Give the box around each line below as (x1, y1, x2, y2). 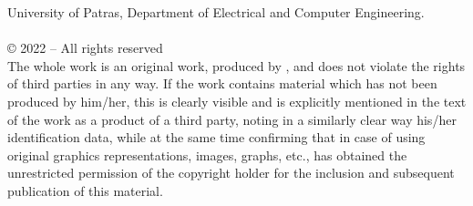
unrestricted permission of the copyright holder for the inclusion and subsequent (7, 163, 455, 182)
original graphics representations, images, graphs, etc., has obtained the (7, 145, 407, 164)
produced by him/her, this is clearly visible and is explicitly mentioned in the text (7, 91, 467, 110)
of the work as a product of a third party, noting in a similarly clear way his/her (7, 109, 457, 129)
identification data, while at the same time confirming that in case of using (7, 128, 426, 147)
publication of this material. (7, 180, 163, 200)
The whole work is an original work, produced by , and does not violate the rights (7, 56, 466, 75)
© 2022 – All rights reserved (7, 38, 163, 57)
